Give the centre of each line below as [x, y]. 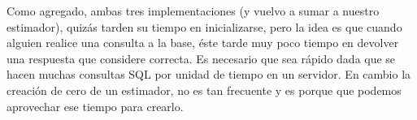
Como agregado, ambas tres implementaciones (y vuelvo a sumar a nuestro [193, 11]
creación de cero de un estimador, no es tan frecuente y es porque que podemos [204, 90]
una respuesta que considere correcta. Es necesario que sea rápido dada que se [201, 58]
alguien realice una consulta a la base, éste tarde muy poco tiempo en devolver [203, 43]
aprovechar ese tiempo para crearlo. [95, 106]
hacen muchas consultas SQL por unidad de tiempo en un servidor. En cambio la [209, 74]
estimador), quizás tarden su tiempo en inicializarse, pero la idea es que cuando [204, 26]
